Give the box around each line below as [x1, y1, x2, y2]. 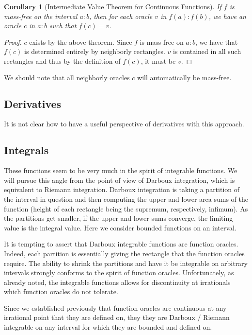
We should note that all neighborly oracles [4, 72, 130, 82]
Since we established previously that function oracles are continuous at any [4, 302, 227, 313]
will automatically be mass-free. [137, 72, 232, 82]
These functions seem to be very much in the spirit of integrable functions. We [4, 165, 237, 176]
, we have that [195, 36, 238, 47]
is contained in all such [173, 46, 241, 56]
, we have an [208, 11, 246, 21]
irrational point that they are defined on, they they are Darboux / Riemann [4, 312, 230, 322]
